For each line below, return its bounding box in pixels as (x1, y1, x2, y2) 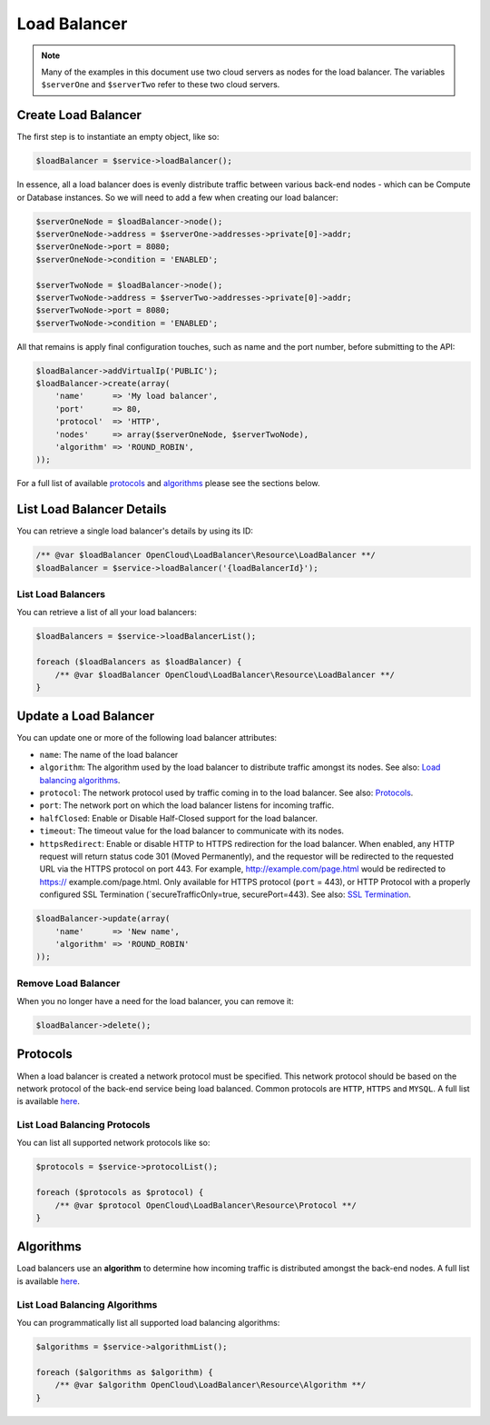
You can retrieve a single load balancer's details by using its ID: (16, 525, 254, 536)
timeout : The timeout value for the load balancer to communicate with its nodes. (39, 825, 345, 836)
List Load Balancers (16, 588, 106, 601)
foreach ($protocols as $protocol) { (35, 1187, 204, 1198)
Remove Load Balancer (16, 977, 121, 990)
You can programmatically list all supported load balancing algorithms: (16, 1318, 280, 1329)
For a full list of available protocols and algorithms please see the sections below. (16, 478, 321, 489)
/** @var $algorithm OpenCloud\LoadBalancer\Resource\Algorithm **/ (54, 1380, 367, 1390)
